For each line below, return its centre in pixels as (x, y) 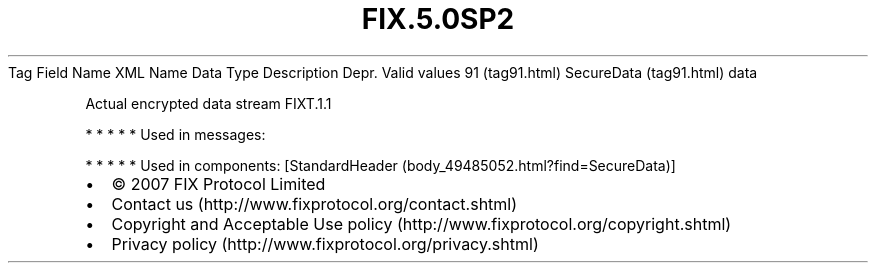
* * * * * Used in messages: (175, 134)
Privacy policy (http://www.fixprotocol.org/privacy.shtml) (325, 243)
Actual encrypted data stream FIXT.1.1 (208, 103)
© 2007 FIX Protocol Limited (218, 183)
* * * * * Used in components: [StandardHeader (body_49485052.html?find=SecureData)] (380, 165)
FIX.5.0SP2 (438, 19)
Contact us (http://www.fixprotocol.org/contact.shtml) (314, 203)
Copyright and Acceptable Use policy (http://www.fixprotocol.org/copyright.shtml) (421, 223)
